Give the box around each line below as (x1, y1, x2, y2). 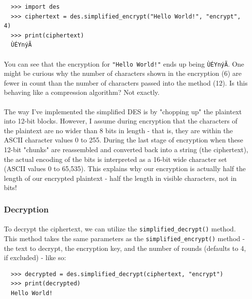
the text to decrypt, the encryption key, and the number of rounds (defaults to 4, (4, 243, 246, 253)
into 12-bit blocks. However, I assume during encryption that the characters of (4, 116, 237, 126)
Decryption (4, 203, 49, 215)
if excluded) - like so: (4, 252, 66, 263)
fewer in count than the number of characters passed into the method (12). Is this (4, 77, 248, 88)
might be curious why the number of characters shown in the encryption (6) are (4, 68, 242, 78)
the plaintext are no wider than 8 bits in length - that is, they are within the (4, 125, 233, 135)
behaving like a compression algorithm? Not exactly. (4, 87, 160, 97)
